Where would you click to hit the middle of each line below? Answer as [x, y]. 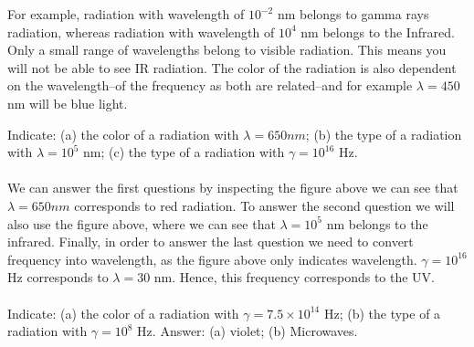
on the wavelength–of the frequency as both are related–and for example [210, 85]
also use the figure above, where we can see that [142, 223]
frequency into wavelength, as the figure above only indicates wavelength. [212, 259]
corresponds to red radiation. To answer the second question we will [264, 205]
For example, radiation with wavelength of [126, 14]
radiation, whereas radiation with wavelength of [141, 32]
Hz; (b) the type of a [382, 313]
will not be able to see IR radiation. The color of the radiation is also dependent [232, 67]
